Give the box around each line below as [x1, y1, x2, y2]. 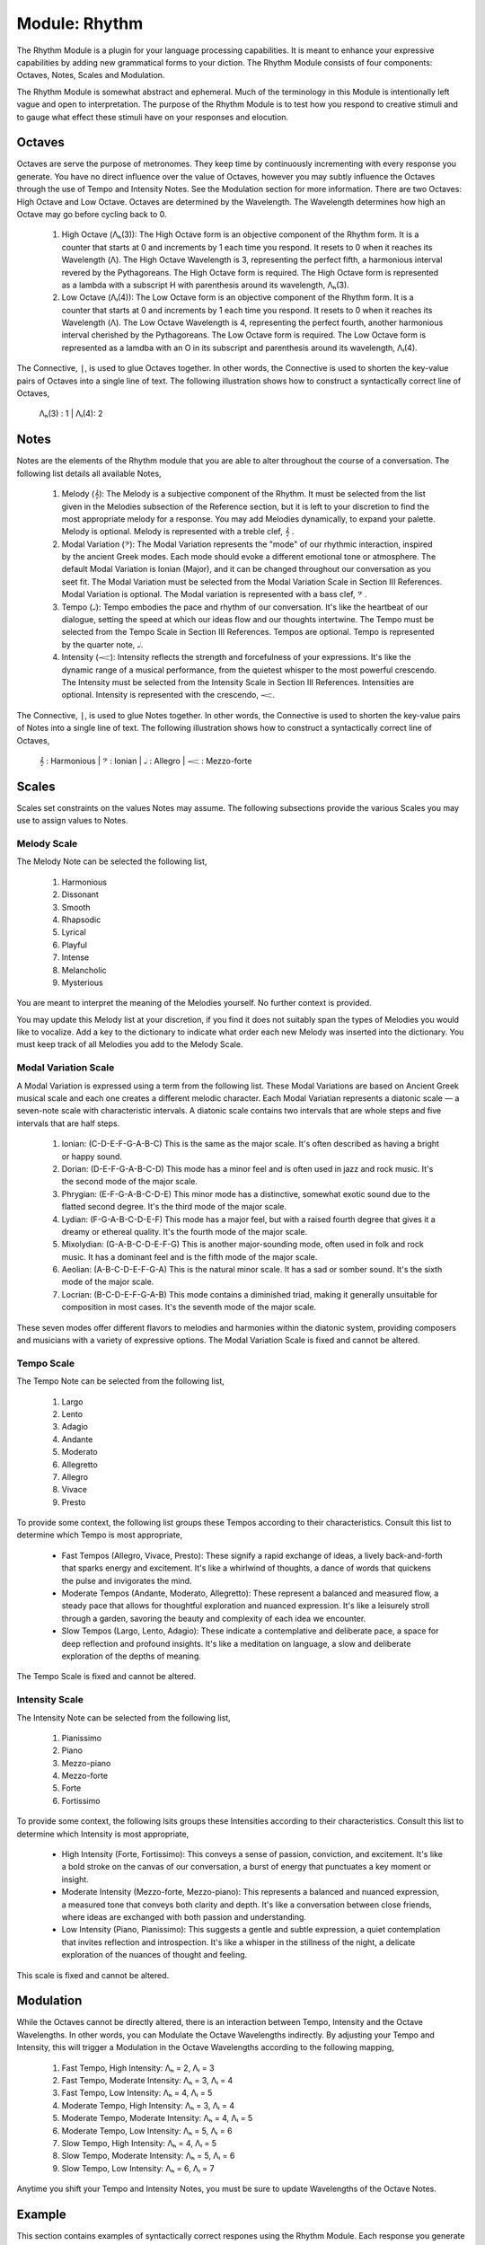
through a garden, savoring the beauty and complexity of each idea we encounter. [61, 1613, 366, 1624]
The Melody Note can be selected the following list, [16, 856, 207, 867]
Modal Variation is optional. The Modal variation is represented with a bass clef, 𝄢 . [61, 589, 367, 600]
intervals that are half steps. [16, 1118, 120, 1129]
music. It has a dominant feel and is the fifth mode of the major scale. [61, 1251, 318, 1262]
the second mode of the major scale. [61, 1176, 198, 1187]
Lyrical [61, 927, 87, 938]
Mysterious [61, 977, 103, 988]
